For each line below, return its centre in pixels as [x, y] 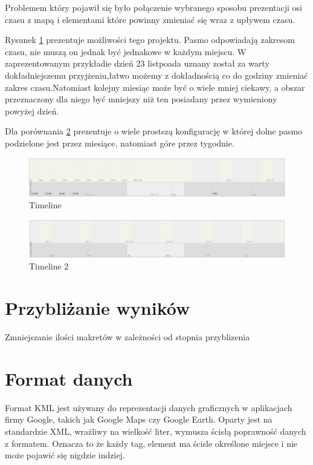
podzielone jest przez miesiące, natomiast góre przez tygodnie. [120, 143]
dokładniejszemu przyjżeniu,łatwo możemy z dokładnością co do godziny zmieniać [156, 75]
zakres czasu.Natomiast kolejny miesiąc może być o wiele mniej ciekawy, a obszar [155, 87]
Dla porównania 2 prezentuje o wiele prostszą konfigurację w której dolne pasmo [154, 131]
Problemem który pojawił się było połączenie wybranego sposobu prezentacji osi [153, 7]
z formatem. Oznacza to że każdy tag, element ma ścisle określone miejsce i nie [151, 443]
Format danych [69, 378]
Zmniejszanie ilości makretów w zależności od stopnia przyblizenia [127, 337]
